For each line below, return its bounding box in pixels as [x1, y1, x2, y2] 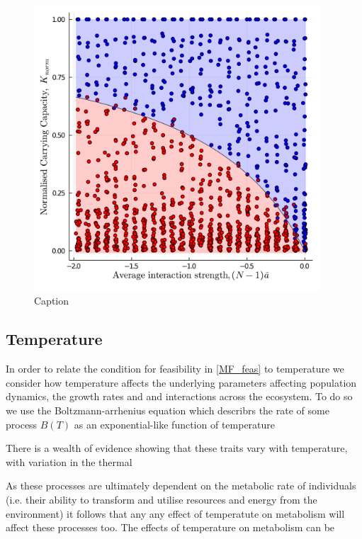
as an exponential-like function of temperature [74, 416, 276, 431]
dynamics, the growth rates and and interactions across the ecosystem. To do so [6, 389, 353, 404]
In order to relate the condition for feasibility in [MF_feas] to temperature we [6, 361, 344, 376]
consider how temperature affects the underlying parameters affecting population [6, 375, 357, 390]
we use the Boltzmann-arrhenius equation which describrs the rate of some [6, 402, 329, 417]
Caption [34, 293, 69, 308]
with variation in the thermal [6, 454, 132, 469]
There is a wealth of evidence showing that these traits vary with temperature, [6, 441, 348, 455]
